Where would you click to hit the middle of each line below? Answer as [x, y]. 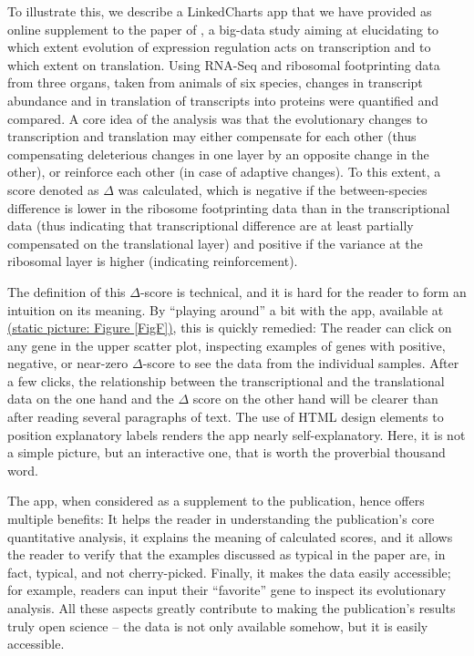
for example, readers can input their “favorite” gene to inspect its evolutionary [227, 590]
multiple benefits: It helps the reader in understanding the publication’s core [221, 519]
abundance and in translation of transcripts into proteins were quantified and [223, 100]
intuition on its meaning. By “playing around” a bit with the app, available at [226, 309]
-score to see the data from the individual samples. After [301, 363]
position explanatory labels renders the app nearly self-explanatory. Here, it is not [237, 434]
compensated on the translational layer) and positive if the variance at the [215, 243]
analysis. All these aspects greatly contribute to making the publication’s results [232, 608]
